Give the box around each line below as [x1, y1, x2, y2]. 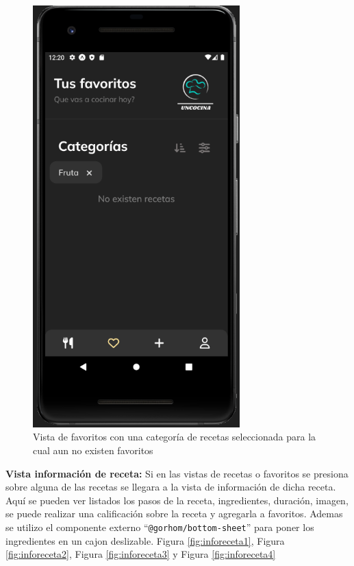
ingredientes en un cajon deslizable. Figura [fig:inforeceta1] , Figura [5, 533, 285, 547]
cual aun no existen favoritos [33, 443, 153, 458]
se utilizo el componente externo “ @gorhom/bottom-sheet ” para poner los [5, 520, 314, 534]
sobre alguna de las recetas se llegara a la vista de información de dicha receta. [5, 480, 336, 494]
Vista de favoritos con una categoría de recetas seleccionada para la [33, 429, 316, 444]
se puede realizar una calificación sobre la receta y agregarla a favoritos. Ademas [5, 506, 343, 521]
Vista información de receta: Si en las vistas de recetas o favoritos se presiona [5, 466, 349, 480]
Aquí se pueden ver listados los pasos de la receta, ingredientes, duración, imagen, [5, 493, 349, 507]
